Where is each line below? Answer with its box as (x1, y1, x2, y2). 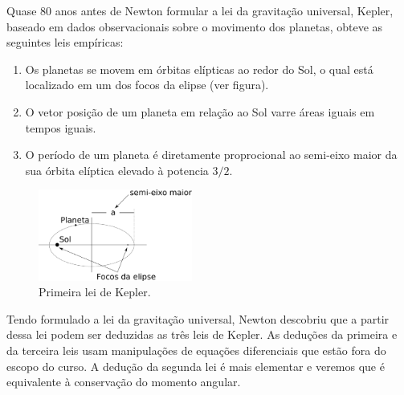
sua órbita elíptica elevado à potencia (25, 161, 209, 178)
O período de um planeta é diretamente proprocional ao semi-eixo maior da (25, 146, 398, 163)
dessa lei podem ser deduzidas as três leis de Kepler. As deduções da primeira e (6, 326, 398, 343)
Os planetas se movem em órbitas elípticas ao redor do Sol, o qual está (25, 60, 373, 77)
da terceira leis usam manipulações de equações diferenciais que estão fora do (6, 342, 386, 358)
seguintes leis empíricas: (6, 34, 124, 51)
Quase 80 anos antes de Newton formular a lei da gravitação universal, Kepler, (6, 2, 394, 18)
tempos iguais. (25, 119, 96, 136)
